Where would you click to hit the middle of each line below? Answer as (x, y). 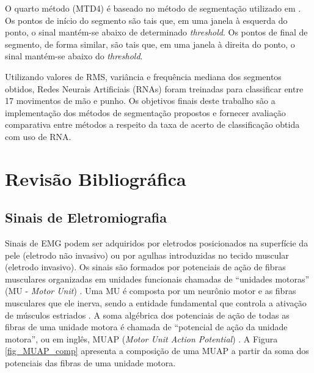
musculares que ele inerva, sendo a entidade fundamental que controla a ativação (156, 303)
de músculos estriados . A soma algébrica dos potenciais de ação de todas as (147, 315)
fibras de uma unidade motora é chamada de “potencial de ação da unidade (146, 327)
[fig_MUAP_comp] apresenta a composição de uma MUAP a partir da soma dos (157, 351)
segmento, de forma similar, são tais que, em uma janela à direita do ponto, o (150, 44)
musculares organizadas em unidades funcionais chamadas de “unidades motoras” (157, 279)
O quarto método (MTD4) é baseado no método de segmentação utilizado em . (153, 8)
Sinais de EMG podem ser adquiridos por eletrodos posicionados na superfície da (157, 243)
